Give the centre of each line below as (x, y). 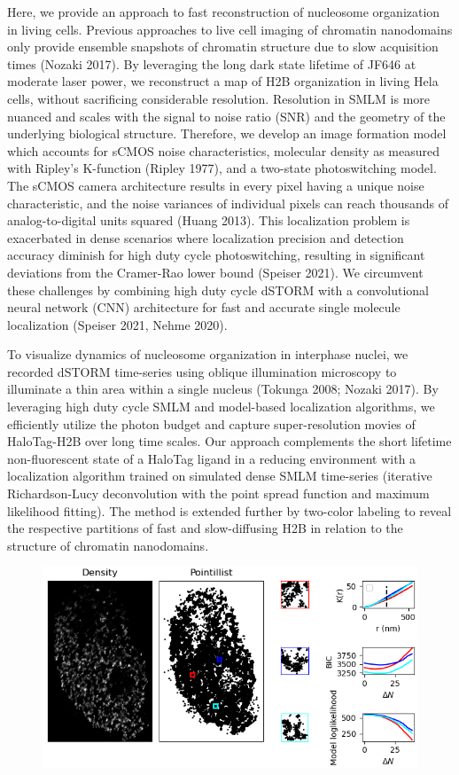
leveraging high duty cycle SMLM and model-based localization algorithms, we (221, 407)
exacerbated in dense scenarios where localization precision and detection (206, 237)
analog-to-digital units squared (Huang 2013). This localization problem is (209, 220)
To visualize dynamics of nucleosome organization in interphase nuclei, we (208, 354)
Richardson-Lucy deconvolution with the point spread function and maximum (218, 493)
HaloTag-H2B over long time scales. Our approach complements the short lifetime (229, 441)
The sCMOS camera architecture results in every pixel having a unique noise (216, 185)
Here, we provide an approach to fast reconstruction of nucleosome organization (224, 12)
